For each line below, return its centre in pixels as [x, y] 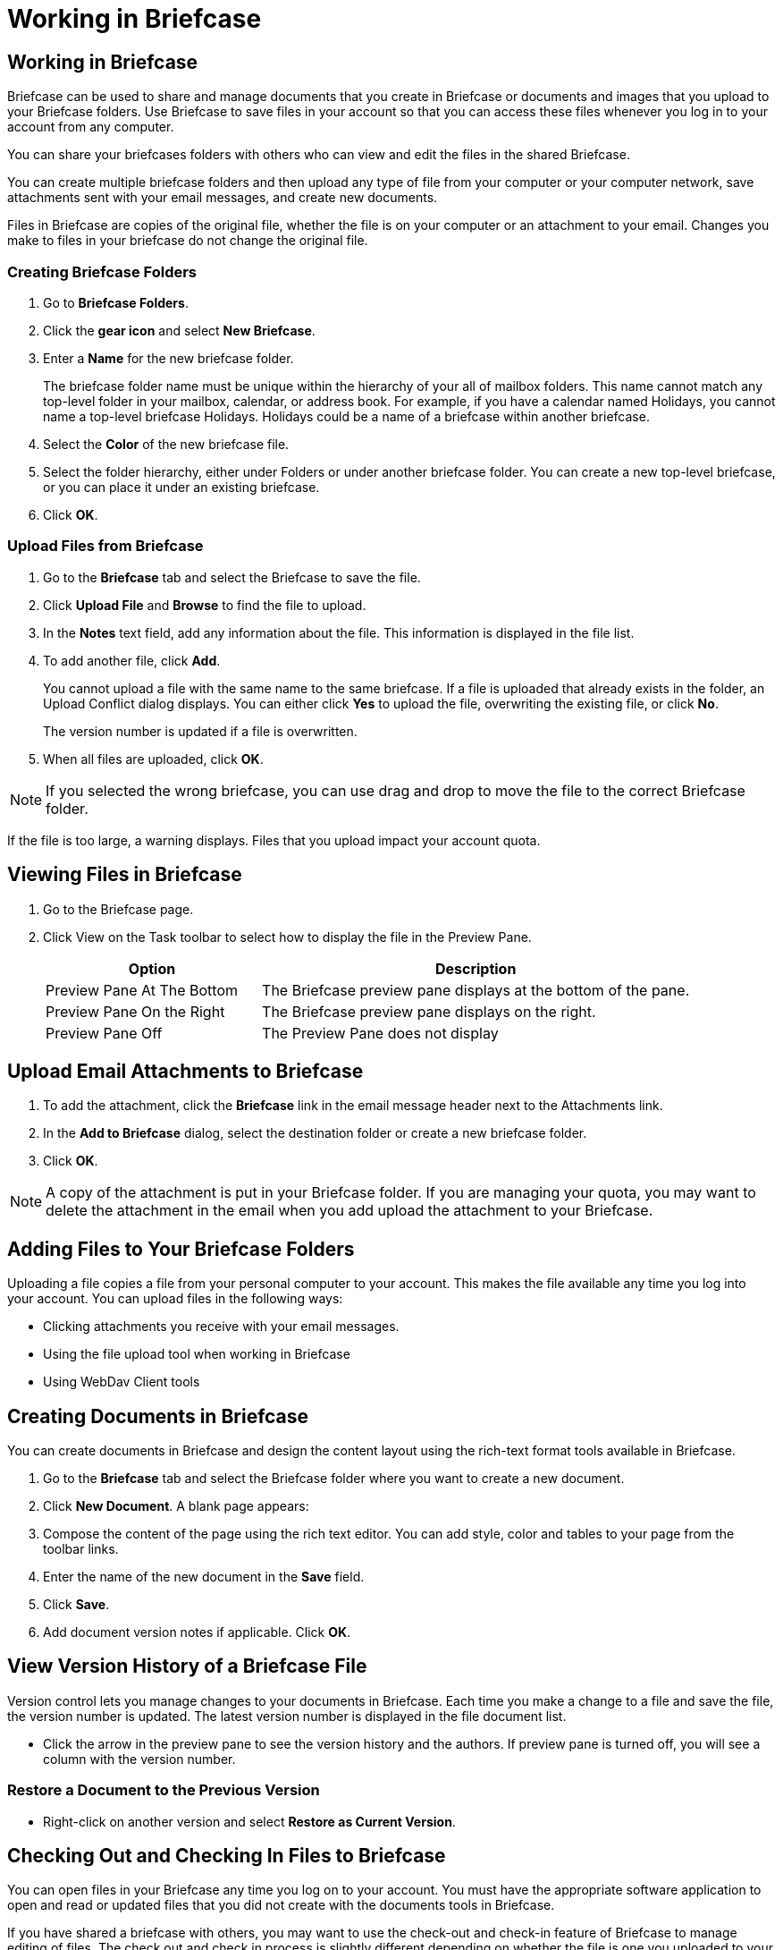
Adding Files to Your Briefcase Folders [181, 1249]
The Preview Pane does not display [380, 1033]
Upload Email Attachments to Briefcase [185, 1071]
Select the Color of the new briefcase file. [166, 444]
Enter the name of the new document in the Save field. [204, 1577]
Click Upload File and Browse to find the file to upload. [205, 605]
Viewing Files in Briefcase [125, 875]
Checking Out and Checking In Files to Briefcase [227, 1856]
